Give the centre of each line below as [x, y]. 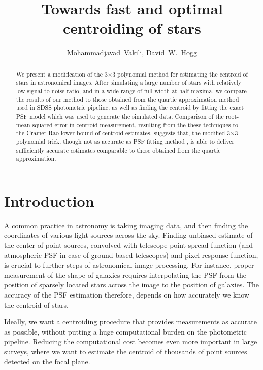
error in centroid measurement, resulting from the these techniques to [146, 124]
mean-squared [34, 124]
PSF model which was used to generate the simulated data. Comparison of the [120, 116]
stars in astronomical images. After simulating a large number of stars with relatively [129, 82]
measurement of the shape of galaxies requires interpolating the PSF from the [125, 274]
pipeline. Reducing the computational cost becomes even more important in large [131, 341]
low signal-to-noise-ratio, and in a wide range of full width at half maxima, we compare [131, 91]
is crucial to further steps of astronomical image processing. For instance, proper [129, 265]
